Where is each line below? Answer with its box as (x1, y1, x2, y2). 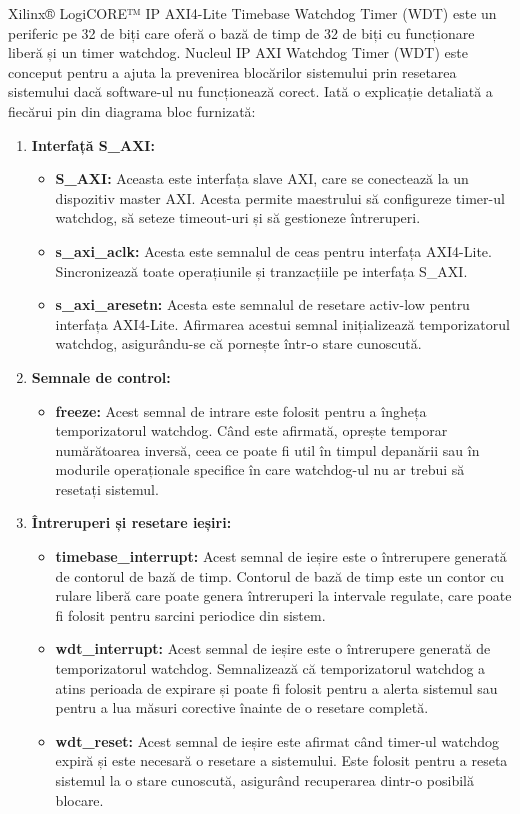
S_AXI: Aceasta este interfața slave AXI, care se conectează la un (55, 168, 469, 189)
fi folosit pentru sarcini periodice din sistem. (55, 604, 326, 625)
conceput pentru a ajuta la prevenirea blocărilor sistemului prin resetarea (8, 61, 457, 82)
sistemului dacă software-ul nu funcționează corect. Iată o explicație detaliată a (8, 81, 493, 102)
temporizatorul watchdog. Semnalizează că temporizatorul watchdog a (55, 658, 486, 679)
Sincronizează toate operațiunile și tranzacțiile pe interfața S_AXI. (55, 260, 468, 281)
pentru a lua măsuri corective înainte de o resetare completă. (55, 697, 429, 718)
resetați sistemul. (55, 478, 159, 499)
